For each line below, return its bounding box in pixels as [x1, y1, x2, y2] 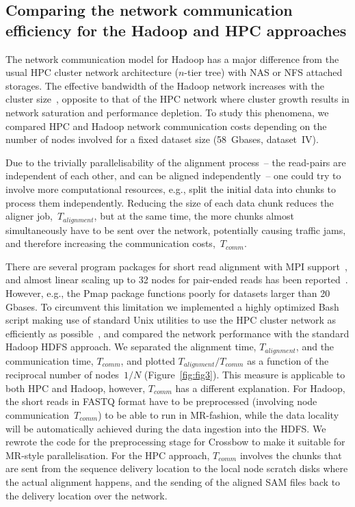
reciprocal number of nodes [5, 367, 119, 382]
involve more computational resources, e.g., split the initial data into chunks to [5, 181, 337, 196]
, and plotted [120, 353, 175, 367]
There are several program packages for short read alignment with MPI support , [5, 259, 347, 273]
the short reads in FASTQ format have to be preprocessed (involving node [5, 394, 317, 408]
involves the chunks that [239, 447, 342, 462]
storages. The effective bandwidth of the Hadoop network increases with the [5, 78, 324, 92]
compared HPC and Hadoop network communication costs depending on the [5, 118, 327, 133]
